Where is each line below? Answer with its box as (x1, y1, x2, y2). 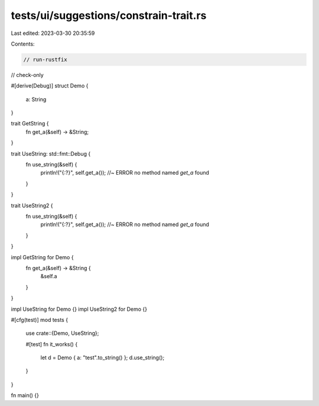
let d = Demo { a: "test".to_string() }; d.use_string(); (40, 354, 165, 361)
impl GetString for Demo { (11, 253, 74, 260)
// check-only (11, 71, 44, 78)
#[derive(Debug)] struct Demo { (11, 82, 89, 89)
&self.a (40, 273, 57, 280)
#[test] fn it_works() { (25, 340, 78, 347)
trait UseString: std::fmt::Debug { (11, 150, 91, 157)
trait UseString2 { (11, 202, 53, 209)
